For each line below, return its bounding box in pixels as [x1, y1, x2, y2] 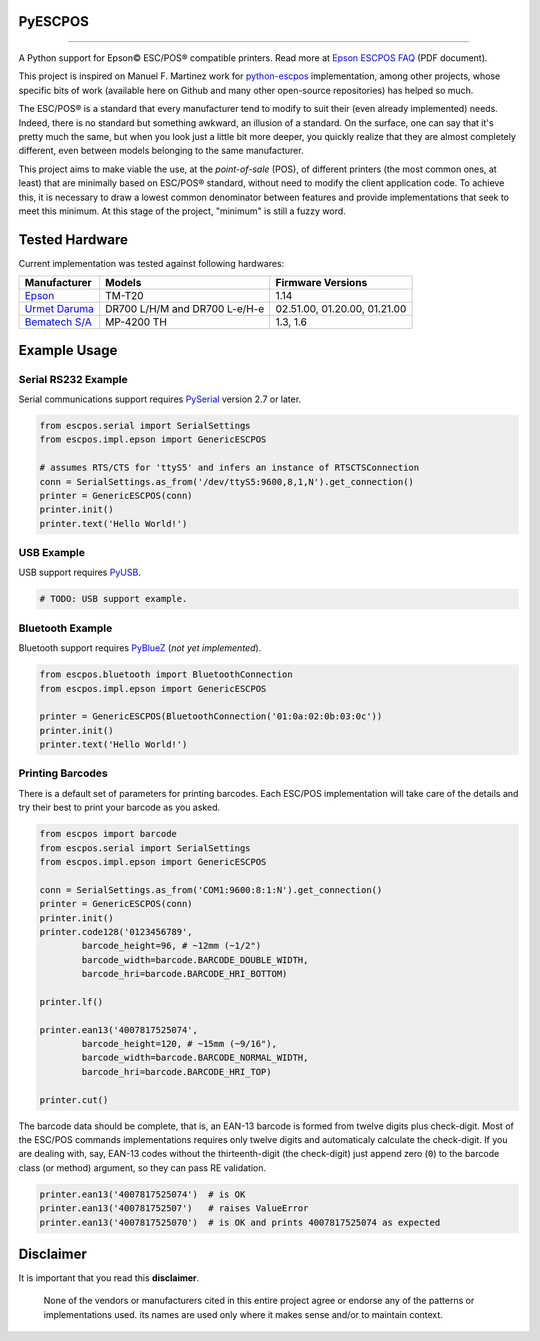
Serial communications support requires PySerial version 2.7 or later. [18, 393, 302, 405]
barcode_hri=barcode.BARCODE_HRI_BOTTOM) [81, 968, 288, 980]
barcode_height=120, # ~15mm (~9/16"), [81, 1038, 277, 1050]
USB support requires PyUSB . [18, 566, 142, 579]
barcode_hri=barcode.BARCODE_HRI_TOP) [81, 1066, 272, 1077]
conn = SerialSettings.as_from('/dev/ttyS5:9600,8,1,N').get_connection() [39, 476, 415, 487]
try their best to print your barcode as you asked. [18, 801, 220, 814]
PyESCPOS [18, 13, 89, 30]
